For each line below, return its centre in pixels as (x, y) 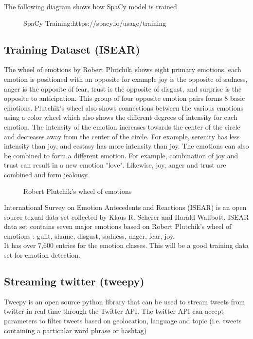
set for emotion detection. (42, 255)
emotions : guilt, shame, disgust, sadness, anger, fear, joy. (90, 235)
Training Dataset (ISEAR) (72, 49)
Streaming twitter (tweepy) (74, 281)
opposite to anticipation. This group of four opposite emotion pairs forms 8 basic (125, 98)
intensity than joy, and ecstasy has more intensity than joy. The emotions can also (126, 146)
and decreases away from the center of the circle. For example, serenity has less (122, 136)
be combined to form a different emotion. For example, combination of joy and (121, 155)
